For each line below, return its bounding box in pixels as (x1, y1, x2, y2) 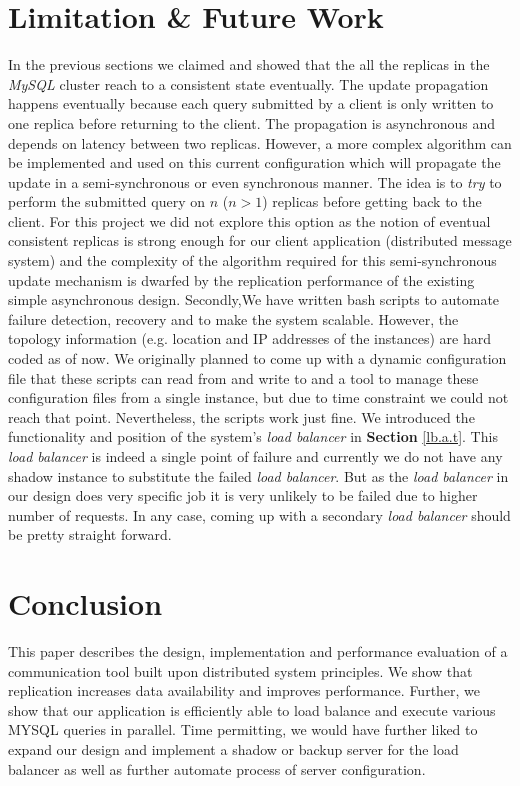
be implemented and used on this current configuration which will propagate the (8, 152, 501, 173)
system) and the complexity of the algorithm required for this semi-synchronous (8, 250, 497, 271)
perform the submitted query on (8, 191, 205, 212)
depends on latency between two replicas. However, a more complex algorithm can (8, 132, 512, 153)
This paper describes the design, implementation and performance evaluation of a (8, 641, 508, 662)
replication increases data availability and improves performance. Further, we (8, 680, 481, 701)
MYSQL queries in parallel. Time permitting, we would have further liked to (8, 719, 478, 740)
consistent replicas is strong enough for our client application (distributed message (8, 230, 512, 251)
